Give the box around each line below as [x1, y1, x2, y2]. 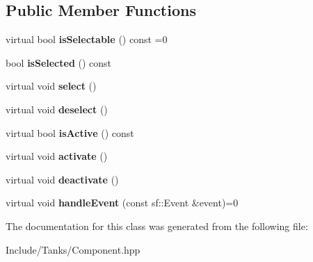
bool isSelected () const [6, 55, 112, 69]
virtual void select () [6, 79, 97, 93]
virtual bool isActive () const [6, 125, 134, 140]
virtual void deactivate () [6, 172, 119, 186]
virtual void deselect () [6, 101, 108, 116]
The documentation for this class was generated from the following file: [6, 218, 308, 233]
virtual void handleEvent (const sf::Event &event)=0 [6, 195, 239, 210]
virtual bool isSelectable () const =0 [6, 32, 168, 47]
